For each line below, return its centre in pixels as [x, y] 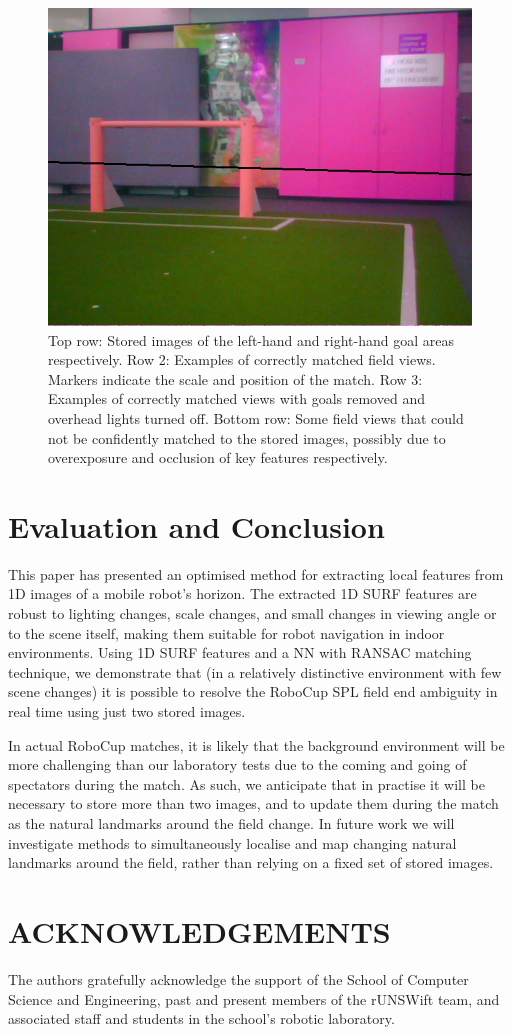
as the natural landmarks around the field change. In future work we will [231, 823]
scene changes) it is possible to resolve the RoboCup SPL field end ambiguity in [253, 691]
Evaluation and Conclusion [196, 525]
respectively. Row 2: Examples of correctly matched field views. [242, 359]
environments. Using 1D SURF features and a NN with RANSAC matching [240, 652]
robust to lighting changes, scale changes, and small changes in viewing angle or [252, 613]
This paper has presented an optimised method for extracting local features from [256, 573]
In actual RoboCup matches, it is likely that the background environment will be [256, 744]
